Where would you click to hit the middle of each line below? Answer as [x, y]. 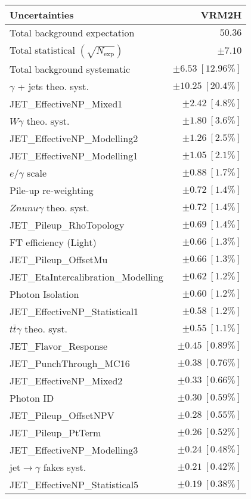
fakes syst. [65, 467]
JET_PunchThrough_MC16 [70, 363]
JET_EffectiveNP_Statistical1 [74, 311]
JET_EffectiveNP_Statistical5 [74, 484]
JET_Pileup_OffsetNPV [62, 415]
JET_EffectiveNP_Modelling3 [74, 450]
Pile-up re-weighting [52, 190]
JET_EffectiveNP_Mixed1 [66, 104]
